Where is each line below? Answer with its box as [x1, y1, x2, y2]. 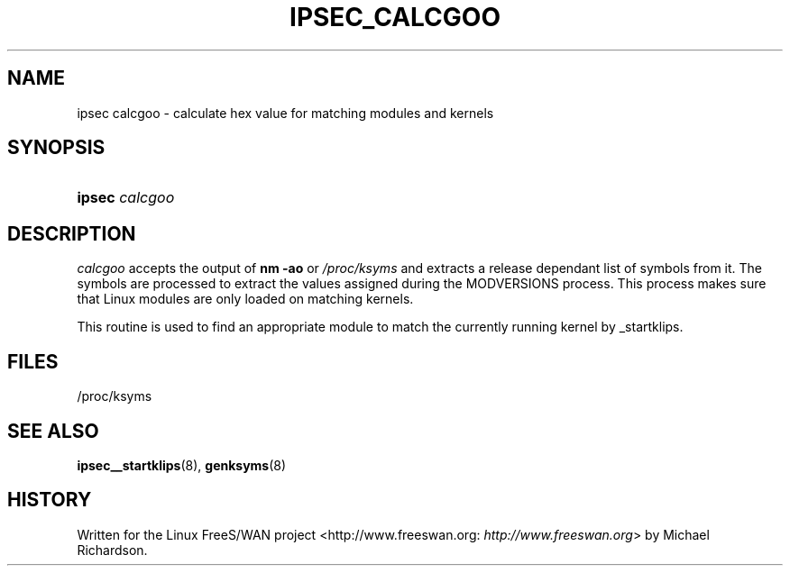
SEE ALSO [7, 419, 99, 442]
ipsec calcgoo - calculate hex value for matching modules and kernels [77, 105, 494, 121]
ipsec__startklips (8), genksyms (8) [77, 457, 287, 473]
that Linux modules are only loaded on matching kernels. [77, 291, 414, 307]
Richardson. [77, 541, 148, 558]
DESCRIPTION [7, 222, 136, 245]
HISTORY [7, 488, 92, 512]
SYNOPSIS [7, 136, 106, 159]
